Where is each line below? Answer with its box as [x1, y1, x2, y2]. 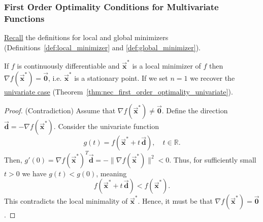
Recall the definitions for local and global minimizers [4, 32, 169, 43]
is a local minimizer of [132, 60, 201, 71]
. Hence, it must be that [138, 196, 213, 206]
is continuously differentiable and [17, 60, 120, 71]
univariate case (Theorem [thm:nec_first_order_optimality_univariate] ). [4, 86, 233, 97]
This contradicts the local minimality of [4, 196, 128, 206]
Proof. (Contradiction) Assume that [4, 105, 116, 116]
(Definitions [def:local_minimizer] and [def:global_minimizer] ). [4, 42, 201, 52]
